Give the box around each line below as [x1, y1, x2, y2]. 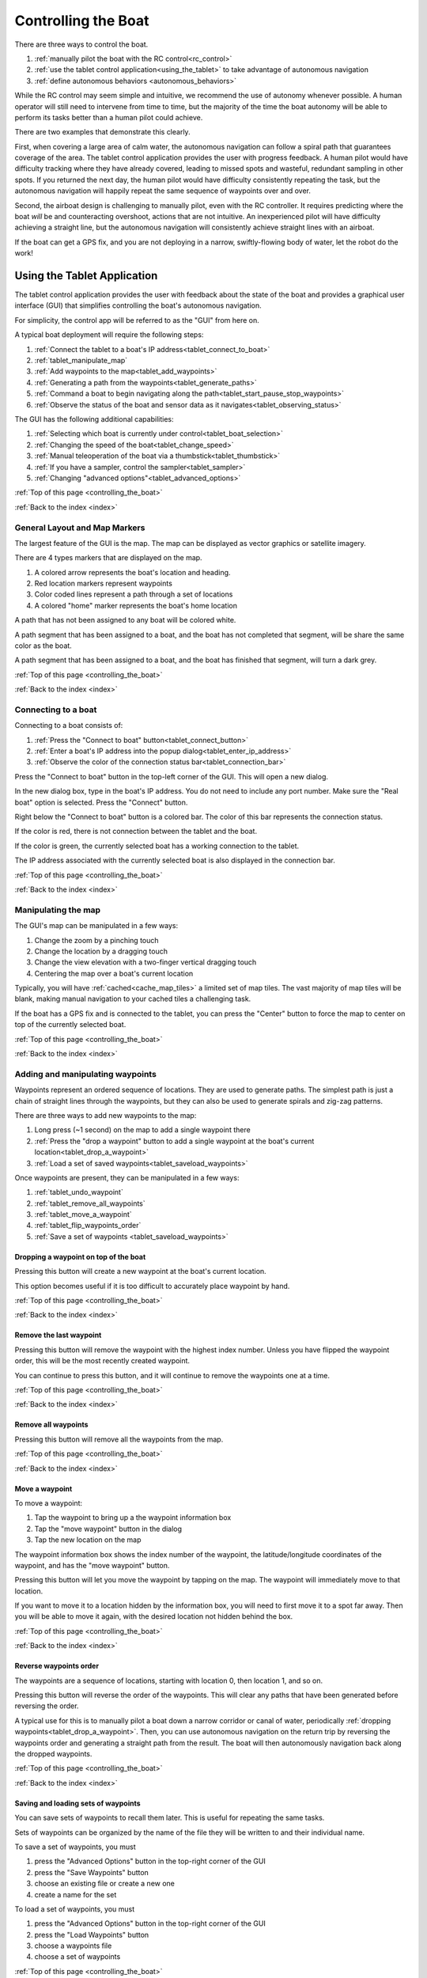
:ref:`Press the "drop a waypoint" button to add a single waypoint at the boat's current [34, 1136, 315, 1146]
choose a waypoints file [34, 1941, 112, 1950]
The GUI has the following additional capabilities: [14, 415, 174, 423]
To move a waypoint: [14, 1498, 83, 1507]
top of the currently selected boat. [14, 1020, 127, 1029]
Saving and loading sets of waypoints [14, 1798, 142, 1808]
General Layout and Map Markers [14, 522, 145, 533]
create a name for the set [34, 1889, 117, 1899]
